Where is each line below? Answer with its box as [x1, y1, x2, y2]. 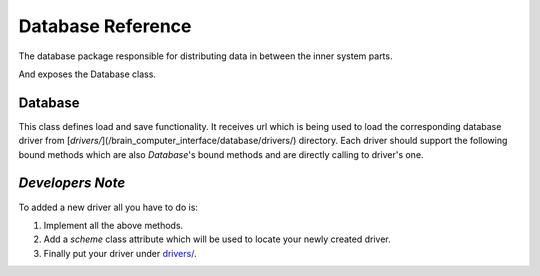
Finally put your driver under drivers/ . [43, 247, 197, 259]
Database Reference [18, 15, 192, 37]
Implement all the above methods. [43, 219, 184, 231]
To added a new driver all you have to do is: [18, 201, 199, 213]
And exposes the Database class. [18, 68, 157, 80]
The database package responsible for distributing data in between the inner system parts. [18, 50, 393, 62]
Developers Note [18, 175, 126, 192]
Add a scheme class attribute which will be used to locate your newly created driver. [43, 233, 391, 245]
